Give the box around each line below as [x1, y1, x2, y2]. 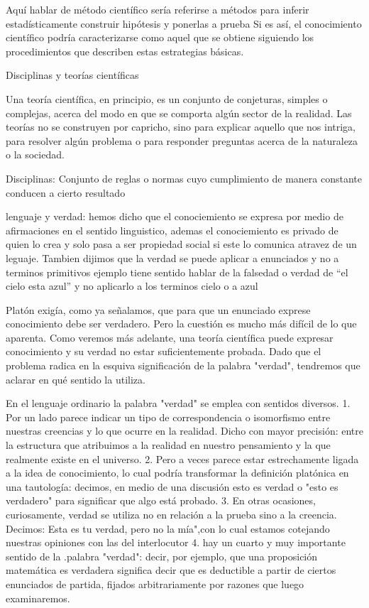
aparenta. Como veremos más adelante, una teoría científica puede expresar [6, 330, 334, 344]
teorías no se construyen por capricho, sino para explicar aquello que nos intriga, [6, 119, 356, 134]
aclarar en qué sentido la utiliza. [6, 371, 145, 386]
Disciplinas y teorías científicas [6, 67, 139, 82]
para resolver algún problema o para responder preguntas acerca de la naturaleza [6, 133, 358, 148]
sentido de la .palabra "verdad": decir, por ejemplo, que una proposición [6, 548, 318, 563]
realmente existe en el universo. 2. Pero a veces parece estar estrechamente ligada [6, 451, 359, 466]
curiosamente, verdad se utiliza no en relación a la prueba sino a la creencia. [6, 507, 337, 521]
